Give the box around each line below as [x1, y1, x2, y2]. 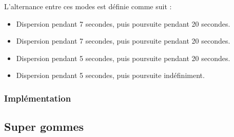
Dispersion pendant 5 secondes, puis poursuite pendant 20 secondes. [16, 52, 230, 63]
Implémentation [4, 91, 71, 104]
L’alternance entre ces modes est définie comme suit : [4, 1, 172, 11]
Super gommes [4, 119, 84, 134]
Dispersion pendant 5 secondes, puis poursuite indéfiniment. [16, 70, 205, 81]
